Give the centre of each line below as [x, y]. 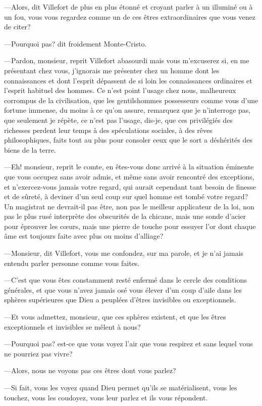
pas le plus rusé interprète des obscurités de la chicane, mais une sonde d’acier [125, 216]
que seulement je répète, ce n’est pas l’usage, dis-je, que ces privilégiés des [118, 120]
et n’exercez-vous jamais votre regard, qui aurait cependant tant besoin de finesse [130, 186]
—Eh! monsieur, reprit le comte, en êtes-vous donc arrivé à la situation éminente [129, 167]
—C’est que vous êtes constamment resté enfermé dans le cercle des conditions [125, 280]
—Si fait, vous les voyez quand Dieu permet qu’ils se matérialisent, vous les [121, 387]
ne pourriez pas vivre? [38, 353]
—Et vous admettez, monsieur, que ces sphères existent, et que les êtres [115, 317]
